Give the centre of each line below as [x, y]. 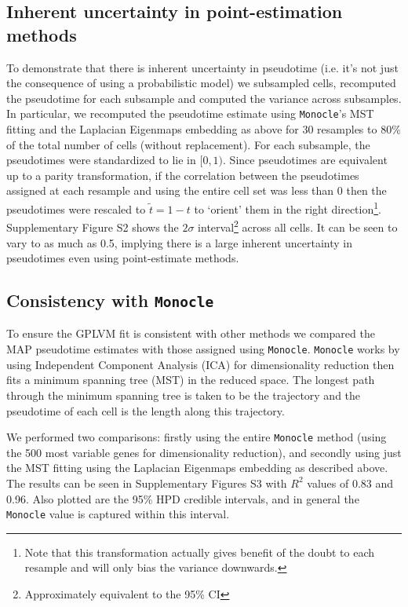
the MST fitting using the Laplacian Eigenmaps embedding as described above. [197, 468]
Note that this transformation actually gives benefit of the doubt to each [200, 552]
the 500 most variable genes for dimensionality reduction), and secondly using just [204, 452]
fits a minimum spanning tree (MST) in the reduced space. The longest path [191, 380]
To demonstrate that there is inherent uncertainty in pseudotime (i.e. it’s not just [202, 67]
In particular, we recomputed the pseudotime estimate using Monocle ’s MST [190, 113]
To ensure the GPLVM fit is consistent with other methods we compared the [191, 333]
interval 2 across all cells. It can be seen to [298, 226]
